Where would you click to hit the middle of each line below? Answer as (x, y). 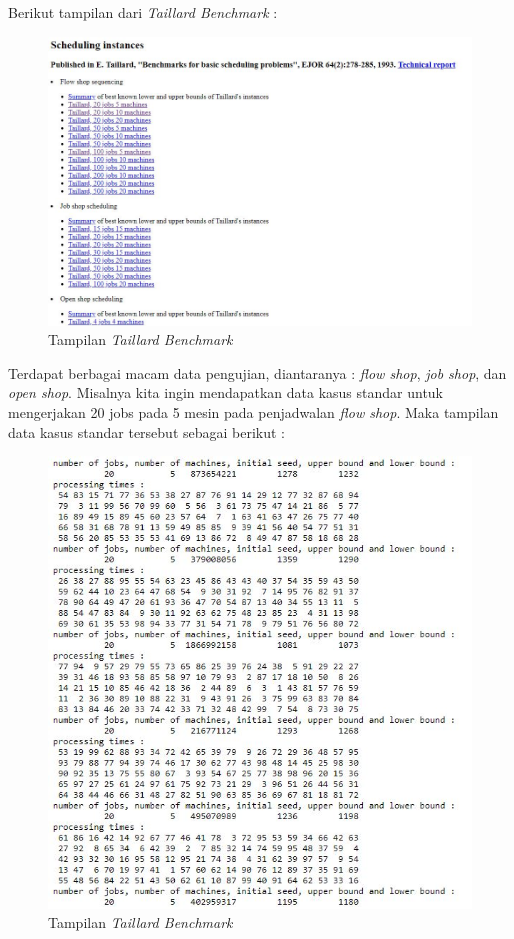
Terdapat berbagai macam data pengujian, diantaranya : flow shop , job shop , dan (257, 372)
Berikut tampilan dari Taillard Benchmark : (143, 12)
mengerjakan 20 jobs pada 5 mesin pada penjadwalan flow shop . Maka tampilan (253, 412)
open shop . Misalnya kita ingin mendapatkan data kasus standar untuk (226, 392)
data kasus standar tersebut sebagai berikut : (147, 431)
